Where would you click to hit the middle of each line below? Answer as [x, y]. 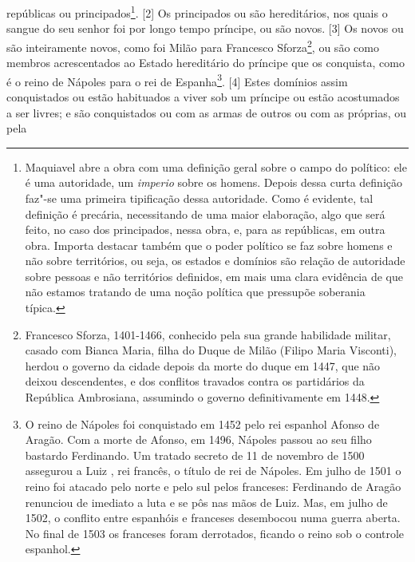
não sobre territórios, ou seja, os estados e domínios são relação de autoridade [215, 261]
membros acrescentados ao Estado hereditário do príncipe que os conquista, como [206, 63]
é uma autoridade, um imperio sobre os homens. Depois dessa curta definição [213, 182]
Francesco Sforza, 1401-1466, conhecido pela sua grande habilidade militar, [208, 334]
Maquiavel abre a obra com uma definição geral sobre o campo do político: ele [216, 166]
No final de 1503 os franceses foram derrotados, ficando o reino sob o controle [215, 533]
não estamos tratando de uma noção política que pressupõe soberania [195, 292]
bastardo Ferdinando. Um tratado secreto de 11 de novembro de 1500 [195, 455]
